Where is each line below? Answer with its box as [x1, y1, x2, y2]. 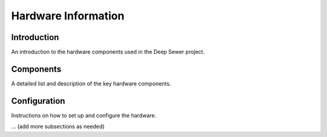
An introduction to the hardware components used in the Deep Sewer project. [11, 48, 205, 56]
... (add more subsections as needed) [11, 123, 105, 130]
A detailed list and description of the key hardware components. [11, 79, 171, 87]
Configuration [11, 96, 65, 106]
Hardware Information [11, 9, 125, 22]
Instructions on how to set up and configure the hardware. [11, 112, 157, 119]
